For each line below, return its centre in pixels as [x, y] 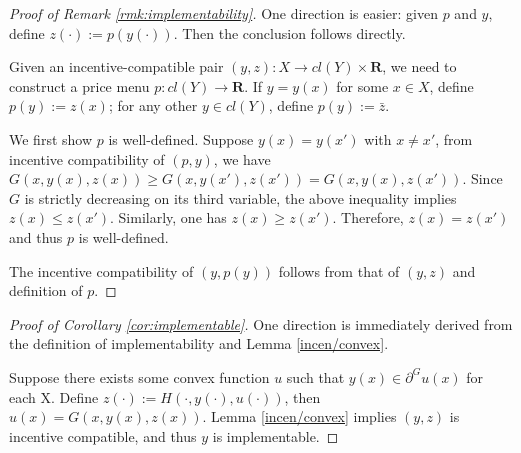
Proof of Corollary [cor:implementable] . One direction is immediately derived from [261, 323]
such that [315, 376]
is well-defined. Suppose [181, 138]
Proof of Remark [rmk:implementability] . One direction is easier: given [223, 13]
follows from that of [339, 270]
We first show [51, 138]
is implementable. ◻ [275, 435]
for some [362, 85]
